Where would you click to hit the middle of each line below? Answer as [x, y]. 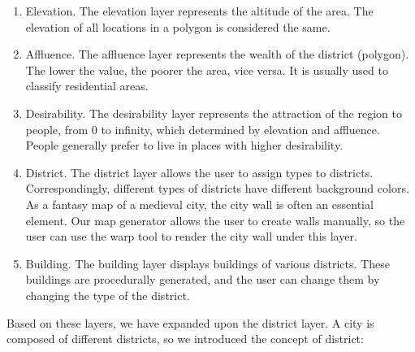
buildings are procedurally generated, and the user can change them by [203, 279]
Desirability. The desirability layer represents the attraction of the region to [214, 113]
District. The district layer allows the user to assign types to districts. [199, 172]
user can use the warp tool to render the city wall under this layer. [191, 236]
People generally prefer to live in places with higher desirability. [184, 145]
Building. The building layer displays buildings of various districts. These [207, 263]
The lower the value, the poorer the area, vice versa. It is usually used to [207, 70]
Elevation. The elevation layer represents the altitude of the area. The [199, 11]
